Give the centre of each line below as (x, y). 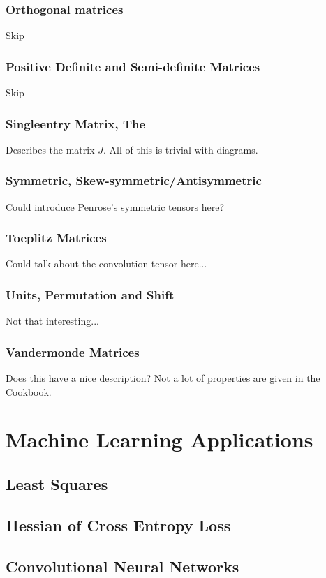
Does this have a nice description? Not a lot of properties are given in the (163, 378)
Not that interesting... (52, 321)
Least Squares (57, 484)
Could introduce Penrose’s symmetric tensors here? (115, 206)
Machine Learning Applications (160, 439)
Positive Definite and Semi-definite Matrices (133, 66)
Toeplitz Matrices (56, 238)
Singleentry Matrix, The (76, 123)
